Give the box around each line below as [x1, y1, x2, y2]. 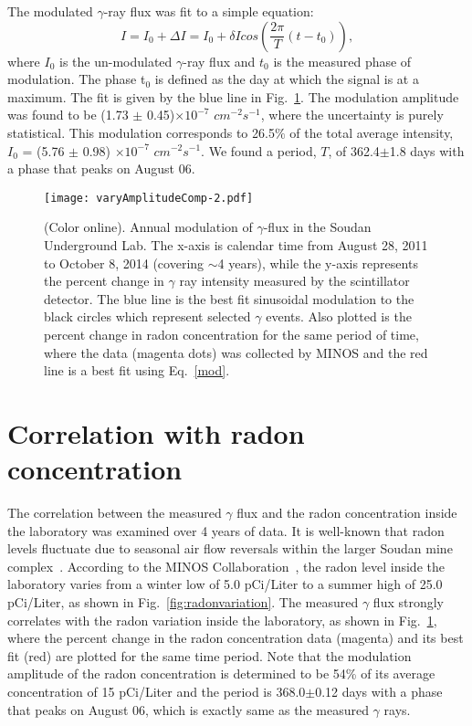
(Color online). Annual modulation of [44, 217, 253, 237]
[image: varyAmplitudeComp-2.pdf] [44, 191, 254, 205]
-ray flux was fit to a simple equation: [103, 2, 314, 20]
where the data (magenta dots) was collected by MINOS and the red [44, 342, 428, 362]
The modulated [7, 2, 93, 20]
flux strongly [372, 593, 445, 612]
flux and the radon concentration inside [236, 503, 457, 522]
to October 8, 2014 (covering [44, 253, 205, 272]
